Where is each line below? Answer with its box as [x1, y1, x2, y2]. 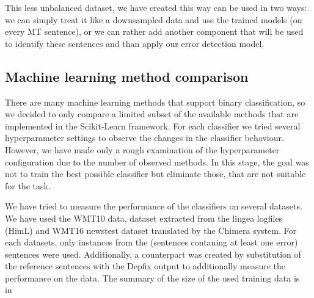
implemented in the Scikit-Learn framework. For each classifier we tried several [5, 119, 301, 132]
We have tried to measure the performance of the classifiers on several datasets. [5, 200, 302, 213]
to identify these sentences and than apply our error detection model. [5, 37, 265, 49]
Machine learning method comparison [5, 67, 249, 85]
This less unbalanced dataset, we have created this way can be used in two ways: [5, 1, 307, 13]
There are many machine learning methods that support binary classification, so [5, 95, 305, 108]
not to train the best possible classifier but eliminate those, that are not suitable [5, 167, 306, 180]
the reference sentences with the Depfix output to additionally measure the [5, 260, 286, 272]
